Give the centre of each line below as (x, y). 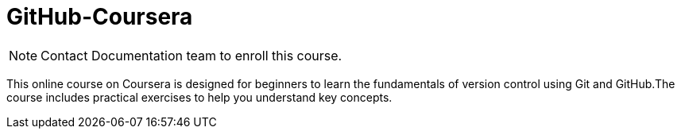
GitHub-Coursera (100, 17)
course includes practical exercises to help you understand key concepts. (199, 97)
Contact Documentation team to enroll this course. (192, 55)
